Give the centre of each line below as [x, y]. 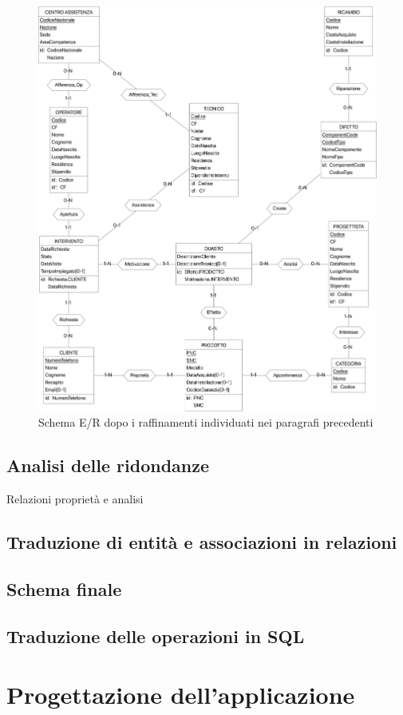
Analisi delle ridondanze [108, 465]
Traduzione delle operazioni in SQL [156, 636]
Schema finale [64, 588]
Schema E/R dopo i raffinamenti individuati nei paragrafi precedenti [206, 422]
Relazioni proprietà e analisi [75, 499]
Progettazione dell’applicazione [181, 695]
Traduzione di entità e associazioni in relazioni [202, 541]
